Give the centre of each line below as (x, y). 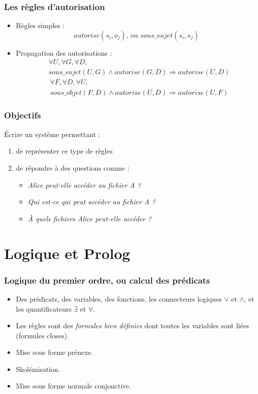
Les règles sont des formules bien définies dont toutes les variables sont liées (133, 325)
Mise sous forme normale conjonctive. (74, 386)
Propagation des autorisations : (64, 52)
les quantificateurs (44, 308)
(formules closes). (42, 335)
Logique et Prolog (67, 253)
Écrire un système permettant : (52, 134)
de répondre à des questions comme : (73, 167)
